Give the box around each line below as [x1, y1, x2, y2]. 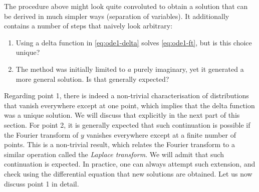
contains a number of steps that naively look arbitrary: [4, 20, 173, 31]
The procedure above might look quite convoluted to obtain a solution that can [4, 1, 248, 11]
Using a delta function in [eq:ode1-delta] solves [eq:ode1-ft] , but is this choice [16, 37, 252, 47]
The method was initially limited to [16, 63, 126, 74]
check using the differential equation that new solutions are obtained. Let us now [4, 168, 252, 179]
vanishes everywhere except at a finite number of [86, 129, 236, 140]
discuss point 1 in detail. [4, 178, 79, 189]
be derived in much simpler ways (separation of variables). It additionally [4, 10, 229, 21]
